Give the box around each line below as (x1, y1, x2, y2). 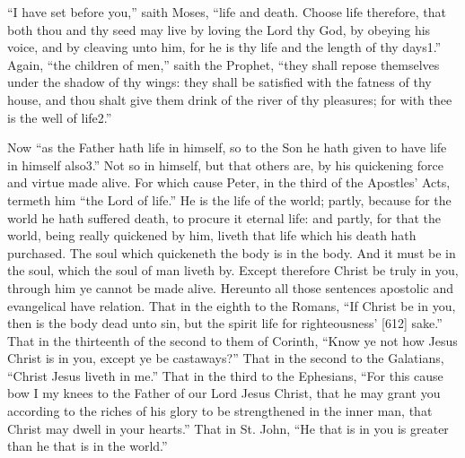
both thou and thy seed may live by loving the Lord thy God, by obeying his (7, 20, 431, 39)
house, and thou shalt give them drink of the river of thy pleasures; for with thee (7, 90, 452, 108)
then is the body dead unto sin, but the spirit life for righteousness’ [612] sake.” (7, 314, 443, 333)
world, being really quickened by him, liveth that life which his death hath (7, 226, 417, 245)
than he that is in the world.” (7, 436, 168, 455)
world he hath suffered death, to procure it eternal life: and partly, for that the (7, 208, 442, 227)
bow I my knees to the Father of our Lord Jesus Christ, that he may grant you (7, 384, 441, 402)
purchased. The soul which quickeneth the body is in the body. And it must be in (7, 243, 456, 262)
